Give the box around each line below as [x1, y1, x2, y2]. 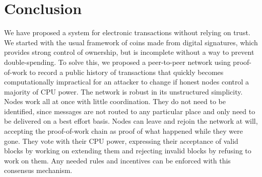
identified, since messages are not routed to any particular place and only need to [4, 106, 255, 116]
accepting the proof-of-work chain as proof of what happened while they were [4, 126, 243, 136]
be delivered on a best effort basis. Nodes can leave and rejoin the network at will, [4, 116, 258, 126]
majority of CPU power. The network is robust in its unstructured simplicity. [4, 86, 243, 97]
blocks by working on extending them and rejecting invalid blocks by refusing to [4, 145, 251, 156]
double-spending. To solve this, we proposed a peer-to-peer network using [4, 56, 231, 67]
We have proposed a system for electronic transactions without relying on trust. [4, 27, 250, 38]
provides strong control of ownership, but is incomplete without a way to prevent [4, 47, 254, 57]
